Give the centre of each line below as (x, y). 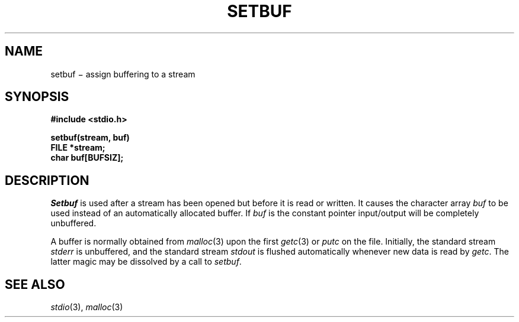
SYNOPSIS (37, 97)
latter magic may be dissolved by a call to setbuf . (146, 262)
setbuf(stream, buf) (90, 138)
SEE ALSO (35, 284)
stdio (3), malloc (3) (87, 307)
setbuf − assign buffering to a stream (123, 74)
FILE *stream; (78, 148)
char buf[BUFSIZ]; (87, 158)
